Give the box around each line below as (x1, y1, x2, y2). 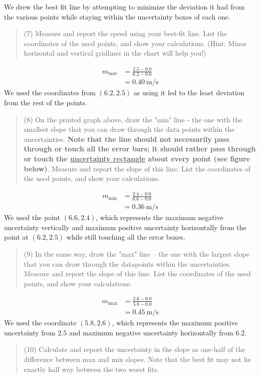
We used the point (4, 212, 61, 223)
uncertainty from (4, 327, 56, 337)
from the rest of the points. (4, 97, 87, 107)
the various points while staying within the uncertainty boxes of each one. (4, 11, 230, 22)
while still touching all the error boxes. (66, 232, 185, 242)
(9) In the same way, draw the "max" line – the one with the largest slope (24, 248, 249, 259)
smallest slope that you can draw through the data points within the (24, 124, 235, 134)
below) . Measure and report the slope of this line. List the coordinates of (24, 163, 250, 173)
